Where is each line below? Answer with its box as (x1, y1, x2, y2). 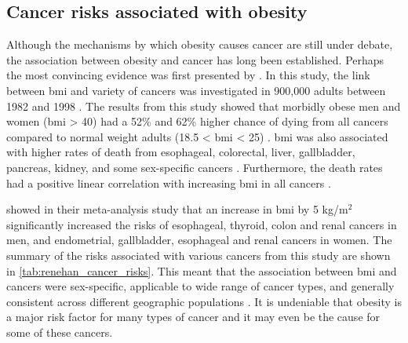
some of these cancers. (6, 323, 113, 340)
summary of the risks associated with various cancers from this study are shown (6, 246, 391, 263)
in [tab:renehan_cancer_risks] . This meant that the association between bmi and (6, 262, 397, 279)
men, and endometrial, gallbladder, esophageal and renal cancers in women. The (6, 232, 392, 248)
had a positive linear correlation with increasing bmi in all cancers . (6, 174, 331, 191)
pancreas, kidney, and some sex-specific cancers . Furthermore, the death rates (6, 159, 383, 175)
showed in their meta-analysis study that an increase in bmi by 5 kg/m (6, 201, 348, 217)
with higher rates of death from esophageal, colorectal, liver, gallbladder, (6, 144, 355, 160)
